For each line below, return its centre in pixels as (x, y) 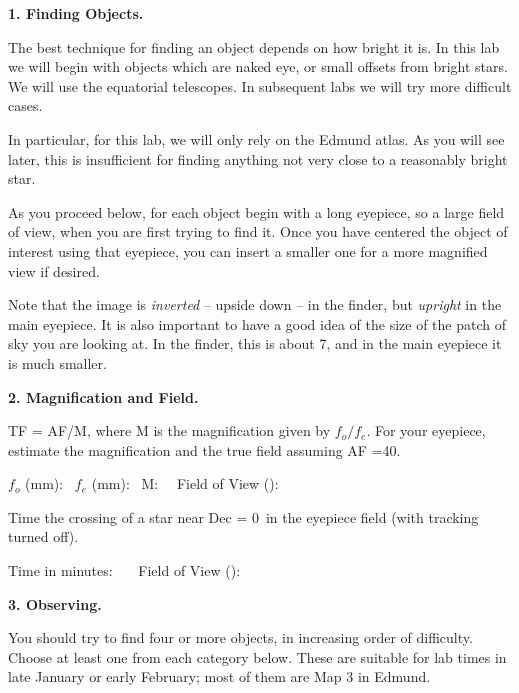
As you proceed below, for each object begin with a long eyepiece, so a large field (256, 211)
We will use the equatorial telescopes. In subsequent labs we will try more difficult (260, 85)
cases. (25, 105)
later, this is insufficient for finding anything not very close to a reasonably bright (258, 158)
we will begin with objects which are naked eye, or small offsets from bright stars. (258, 66)
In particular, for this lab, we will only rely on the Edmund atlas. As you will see (256, 138)
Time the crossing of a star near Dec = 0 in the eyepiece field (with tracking (243, 516)
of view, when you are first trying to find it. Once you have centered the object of (258, 231)
